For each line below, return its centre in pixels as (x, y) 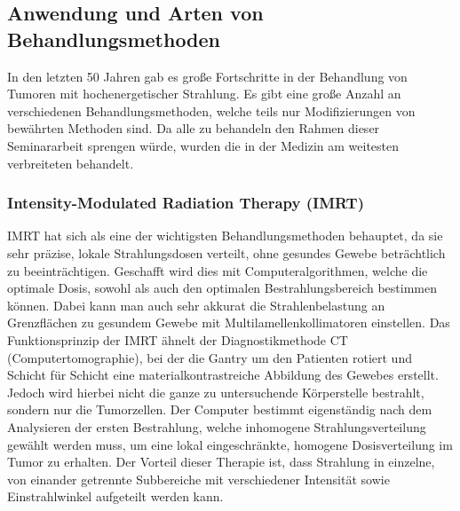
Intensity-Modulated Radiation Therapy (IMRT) (186, 203)
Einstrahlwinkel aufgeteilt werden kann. (115, 496)
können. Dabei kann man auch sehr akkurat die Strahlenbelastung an (196, 305)
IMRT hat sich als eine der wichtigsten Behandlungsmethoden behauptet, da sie (225, 236)
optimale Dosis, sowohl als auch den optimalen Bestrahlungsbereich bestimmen (222, 288)
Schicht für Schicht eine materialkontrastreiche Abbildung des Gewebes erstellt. (223, 375)
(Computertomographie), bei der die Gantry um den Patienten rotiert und (210, 357)
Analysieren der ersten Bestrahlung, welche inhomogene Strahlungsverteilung (217, 426)
